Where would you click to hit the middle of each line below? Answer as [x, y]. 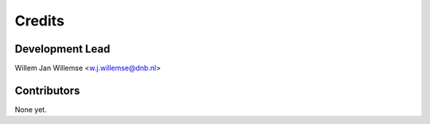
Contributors [47, 90]
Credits [40, 21]
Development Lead [63, 49]
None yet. [31, 109]
